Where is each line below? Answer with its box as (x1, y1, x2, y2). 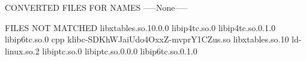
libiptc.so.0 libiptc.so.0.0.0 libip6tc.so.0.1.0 (42, 44, 197, 57)
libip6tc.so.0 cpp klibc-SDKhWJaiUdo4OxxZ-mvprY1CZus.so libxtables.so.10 (5, 33, 289, 45)
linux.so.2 (5, 44, 40, 57)
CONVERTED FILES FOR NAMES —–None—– (5, 1, 188, 13)
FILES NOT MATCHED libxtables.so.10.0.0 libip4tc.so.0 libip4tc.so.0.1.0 (5, 21, 275, 33)
